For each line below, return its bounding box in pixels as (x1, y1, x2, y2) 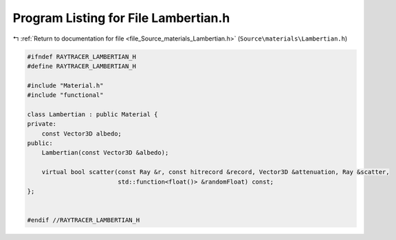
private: (27, 120, 57, 128)
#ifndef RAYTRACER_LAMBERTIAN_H (27, 52, 137, 61)
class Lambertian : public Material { (27, 110, 158, 118)
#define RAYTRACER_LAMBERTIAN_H (27, 62, 137, 70)
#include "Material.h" (27, 81, 104, 89)
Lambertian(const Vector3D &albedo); (41, 149, 169, 157)
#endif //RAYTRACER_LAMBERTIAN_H (27, 217, 140, 224)
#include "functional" (27, 91, 104, 99)
